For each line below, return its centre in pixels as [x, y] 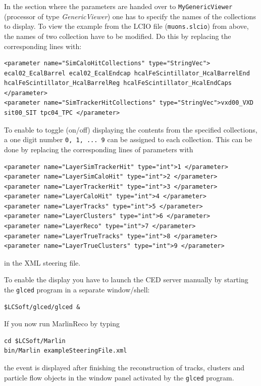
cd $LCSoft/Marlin [35, 341]
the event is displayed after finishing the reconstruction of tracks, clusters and [124, 368]
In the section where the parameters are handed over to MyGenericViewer [118, 6]
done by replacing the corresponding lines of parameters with [99, 149]
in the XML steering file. [42, 262]
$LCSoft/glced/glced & [42, 307]
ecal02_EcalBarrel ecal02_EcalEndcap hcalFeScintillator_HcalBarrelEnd [127, 73]
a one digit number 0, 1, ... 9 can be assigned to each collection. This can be [128, 139]
